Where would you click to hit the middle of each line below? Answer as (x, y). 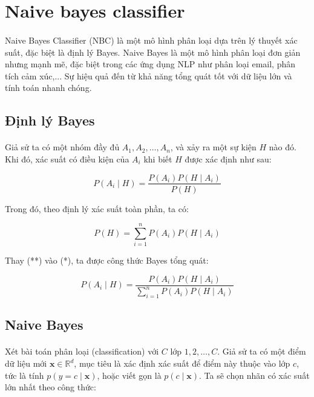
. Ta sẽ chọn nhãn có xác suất (254, 375)
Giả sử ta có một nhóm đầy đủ (62, 147)
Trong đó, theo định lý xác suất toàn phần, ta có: (97, 208)
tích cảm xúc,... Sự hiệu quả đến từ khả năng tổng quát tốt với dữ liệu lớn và (149, 75)
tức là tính (25, 375)
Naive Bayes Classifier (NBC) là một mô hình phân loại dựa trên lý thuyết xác (151, 40)
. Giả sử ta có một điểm (262, 351)
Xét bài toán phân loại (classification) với (82, 351)
